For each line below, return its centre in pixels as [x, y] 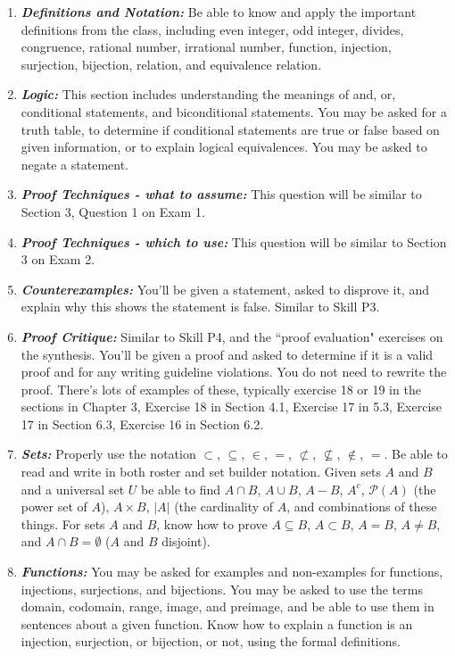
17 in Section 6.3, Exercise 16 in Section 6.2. [142, 423]
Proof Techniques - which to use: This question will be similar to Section [234, 241]
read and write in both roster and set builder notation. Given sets [201, 472]
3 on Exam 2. [58, 259]
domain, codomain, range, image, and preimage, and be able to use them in [227, 606]
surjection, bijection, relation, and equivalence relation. [171, 64]
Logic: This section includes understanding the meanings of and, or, [208, 94]
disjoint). [186, 541]
